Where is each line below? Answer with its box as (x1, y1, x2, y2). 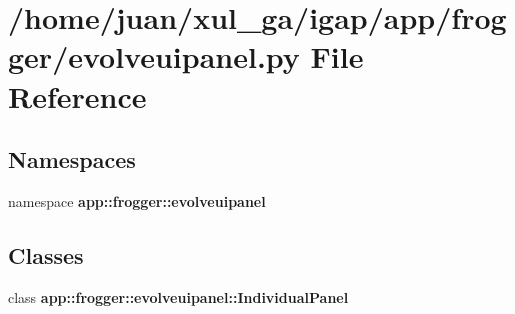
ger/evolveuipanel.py (8, 36, 300, 77)
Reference (8, 75, 147, 116)
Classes (8, 239, 84, 270)
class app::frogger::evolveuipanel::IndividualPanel (8, 286, 349, 307)
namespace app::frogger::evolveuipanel (8, 190, 266, 211)
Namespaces (8, 144, 136, 175)
